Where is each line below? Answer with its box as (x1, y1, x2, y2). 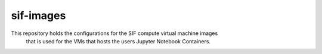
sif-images (11, 9, 66, 22)
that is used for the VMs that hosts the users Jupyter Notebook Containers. (26, 37, 211, 45)
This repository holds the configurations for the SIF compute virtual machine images (11, 30, 218, 37)
